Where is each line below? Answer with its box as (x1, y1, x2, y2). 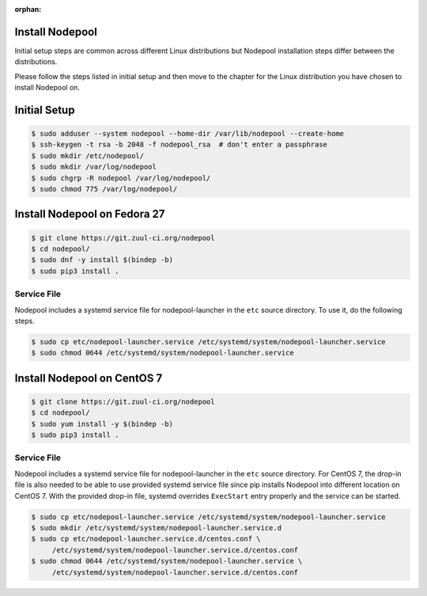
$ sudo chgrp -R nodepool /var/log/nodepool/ (31, 173, 211, 182)
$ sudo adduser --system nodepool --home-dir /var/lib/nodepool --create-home (31, 129, 344, 139)
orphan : (14, 5, 42, 13)
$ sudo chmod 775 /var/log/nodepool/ (31, 184, 178, 194)
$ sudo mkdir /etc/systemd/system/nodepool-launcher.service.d (31, 523, 282, 532)
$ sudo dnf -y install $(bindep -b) (31, 256, 174, 264)
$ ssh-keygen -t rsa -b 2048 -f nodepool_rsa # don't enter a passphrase (31, 140, 328, 150)
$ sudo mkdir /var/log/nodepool (31, 162, 157, 172)
